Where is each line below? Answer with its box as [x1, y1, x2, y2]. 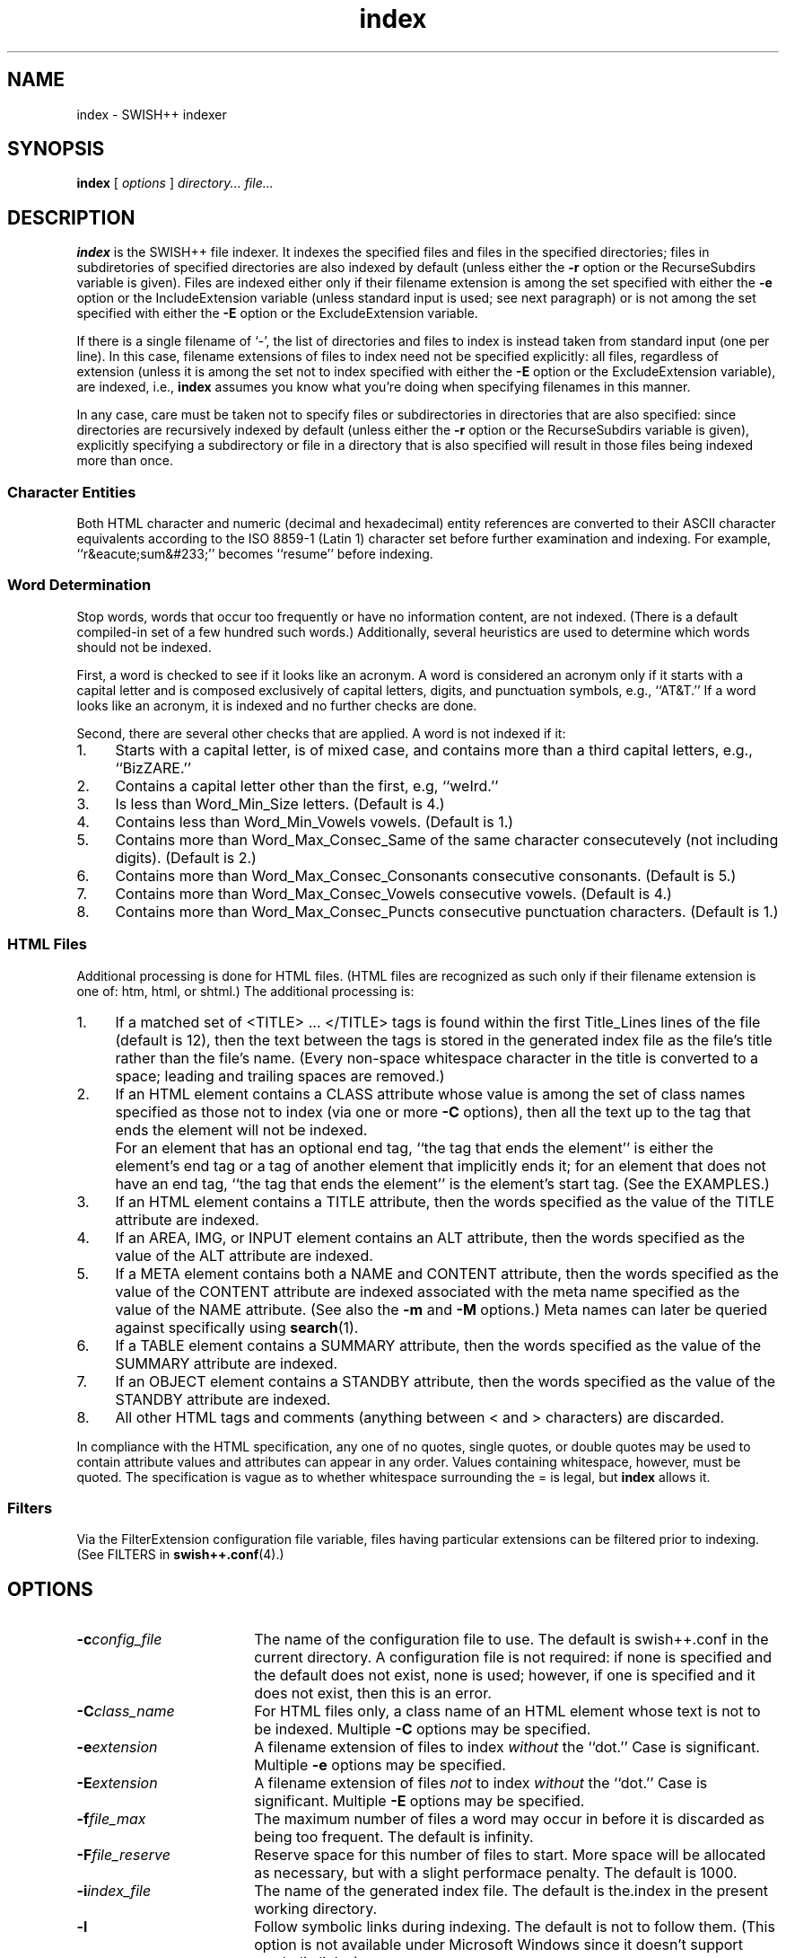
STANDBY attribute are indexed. [115, 1389, 331, 1408]
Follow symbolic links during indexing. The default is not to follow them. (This [254, 1918, 775, 1936]
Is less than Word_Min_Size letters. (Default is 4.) [115, 794, 445, 813]
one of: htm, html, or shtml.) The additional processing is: [76, 983, 415, 999]
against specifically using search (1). [115, 1318, 359, 1336]
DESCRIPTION [7, 206, 135, 229]
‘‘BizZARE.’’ [115, 758, 191, 777]
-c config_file [76, 1630, 162, 1649]
